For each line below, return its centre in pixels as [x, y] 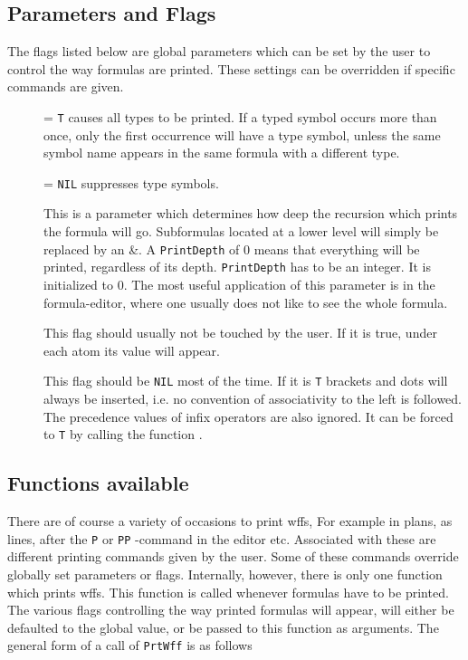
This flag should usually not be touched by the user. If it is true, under [240, 333]
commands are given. [66, 86]
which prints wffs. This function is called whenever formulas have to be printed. [228, 592]
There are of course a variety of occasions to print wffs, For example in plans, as [230, 521]
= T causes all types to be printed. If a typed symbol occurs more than [240, 116]
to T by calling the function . [123, 434]
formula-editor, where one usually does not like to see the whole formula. [246, 302]
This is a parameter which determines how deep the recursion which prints [251, 213]
